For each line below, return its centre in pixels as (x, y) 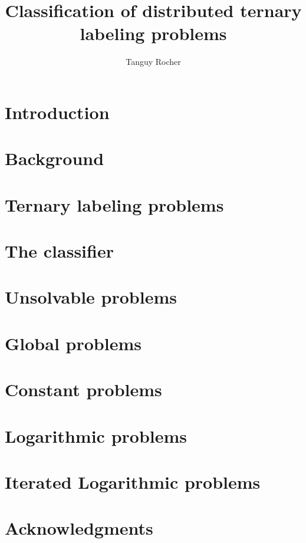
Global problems (73, 343)
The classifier (59, 251)
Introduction (57, 112)
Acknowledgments (79, 528)
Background (55, 158)
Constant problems (83, 389)
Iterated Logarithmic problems (133, 481)
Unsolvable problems (91, 297)
